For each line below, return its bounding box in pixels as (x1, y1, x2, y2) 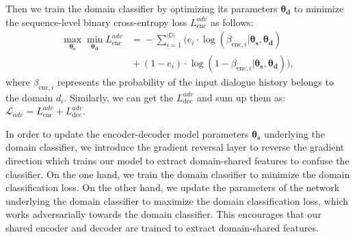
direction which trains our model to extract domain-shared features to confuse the (5, 153, 350, 168)
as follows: (211, 14, 254, 29)
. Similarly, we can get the (64, 90, 174, 104)
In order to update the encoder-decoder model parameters (5, 126, 249, 140)
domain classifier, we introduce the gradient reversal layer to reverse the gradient (5, 140, 345, 154)
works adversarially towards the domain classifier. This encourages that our (5, 207, 321, 221)
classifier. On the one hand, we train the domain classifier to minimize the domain (5, 166, 350, 181)
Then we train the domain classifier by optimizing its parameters (5, 1, 278, 15)
